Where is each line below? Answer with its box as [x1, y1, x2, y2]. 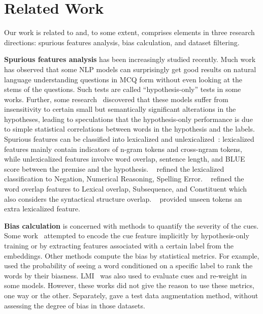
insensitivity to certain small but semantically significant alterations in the [4, 104, 236, 114]
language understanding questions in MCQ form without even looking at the [4, 74, 242, 84]
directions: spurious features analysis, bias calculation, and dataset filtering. [4, 37, 240, 47]
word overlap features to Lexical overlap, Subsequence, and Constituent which [4, 183, 247, 194]
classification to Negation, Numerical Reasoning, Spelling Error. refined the [4, 173, 244, 184]
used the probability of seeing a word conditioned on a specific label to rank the [4, 260, 253, 271]
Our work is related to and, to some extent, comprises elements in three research [4, 27, 255, 38]
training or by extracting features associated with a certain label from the [4, 240, 234, 250]
